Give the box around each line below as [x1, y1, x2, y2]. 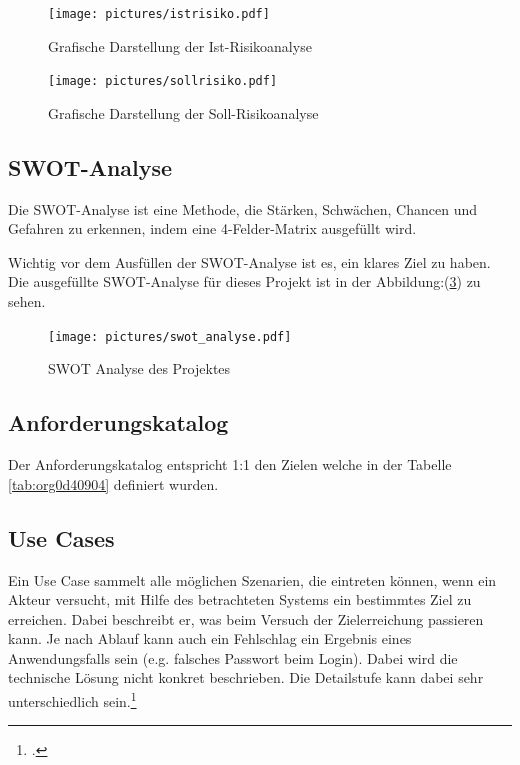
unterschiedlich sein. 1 [8, 688, 137, 711]
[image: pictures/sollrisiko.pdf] [48, 74, 278, 89]
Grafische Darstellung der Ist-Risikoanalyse [48, 35, 312, 56]
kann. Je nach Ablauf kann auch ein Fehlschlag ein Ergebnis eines [8, 628, 412, 649]
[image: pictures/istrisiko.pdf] [48, 7, 270, 21]
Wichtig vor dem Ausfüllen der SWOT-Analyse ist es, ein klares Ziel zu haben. [8, 251, 491, 272]
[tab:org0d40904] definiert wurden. [8, 473, 219, 494]
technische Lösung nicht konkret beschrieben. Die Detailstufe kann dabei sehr [8, 667, 484, 688]
